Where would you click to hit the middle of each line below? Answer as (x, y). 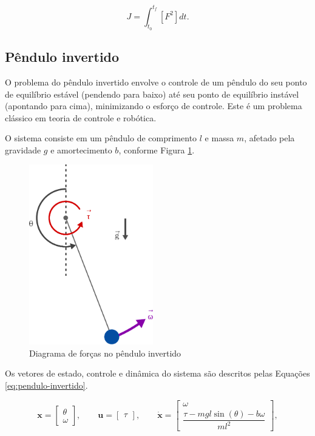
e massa (219, 138)
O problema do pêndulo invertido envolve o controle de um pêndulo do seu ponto (156, 82)
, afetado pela (269, 138)
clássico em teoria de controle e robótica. (81, 117)
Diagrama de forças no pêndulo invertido (105, 353)
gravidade (23, 149)
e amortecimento (81, 149)
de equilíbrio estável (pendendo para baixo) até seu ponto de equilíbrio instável (152, 94)
